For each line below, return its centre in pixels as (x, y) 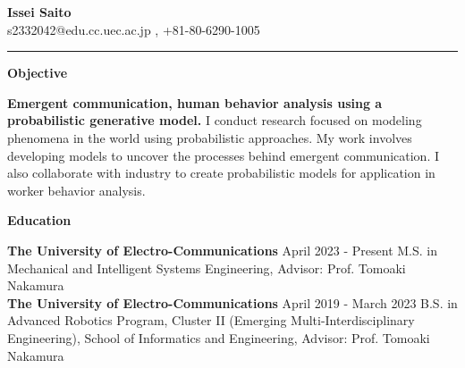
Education (39, 220)
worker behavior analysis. (76, 190)
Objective (38, 73)
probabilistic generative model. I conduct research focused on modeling (215, 120)
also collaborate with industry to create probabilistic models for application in (221, 173)
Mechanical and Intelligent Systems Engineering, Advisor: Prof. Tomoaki (207, 268)
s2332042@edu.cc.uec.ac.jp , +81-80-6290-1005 (134, 29)
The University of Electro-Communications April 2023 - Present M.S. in (223, 250)
